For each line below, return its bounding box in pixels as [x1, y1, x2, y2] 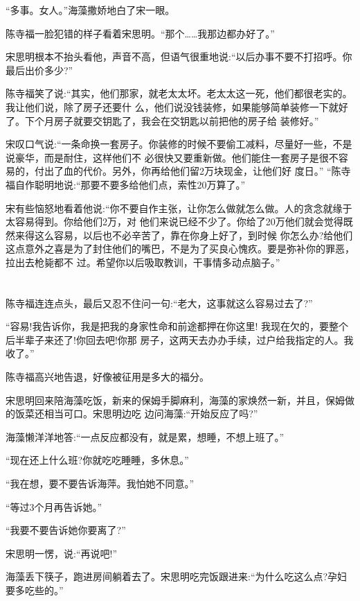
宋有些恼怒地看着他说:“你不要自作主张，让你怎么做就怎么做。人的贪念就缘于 [6, 200, 352, 215]
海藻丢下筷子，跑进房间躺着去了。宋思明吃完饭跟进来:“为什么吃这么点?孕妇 [6, 569, 348, 584]
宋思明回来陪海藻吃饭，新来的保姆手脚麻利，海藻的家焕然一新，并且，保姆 [6, 392, 345, 407]
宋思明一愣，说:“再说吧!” [6, 546, 117, 560]
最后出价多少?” [6, 62, 73, 77]
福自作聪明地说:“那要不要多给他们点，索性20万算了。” [6, 177, 246, 191]
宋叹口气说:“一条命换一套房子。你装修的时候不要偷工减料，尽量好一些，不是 [6, 137, 352, 151]
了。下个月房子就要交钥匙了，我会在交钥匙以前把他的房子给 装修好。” [6, 113, 319, 128]
